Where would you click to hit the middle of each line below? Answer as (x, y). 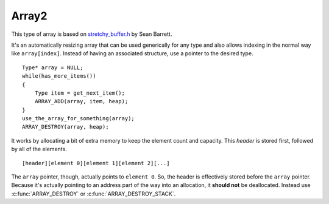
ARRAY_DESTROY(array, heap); (65, 127)
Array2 (29, 16)
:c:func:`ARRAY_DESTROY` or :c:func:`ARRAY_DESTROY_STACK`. (94, 194)
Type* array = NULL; (53, 67)
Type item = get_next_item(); (80, 93)
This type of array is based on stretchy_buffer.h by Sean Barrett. (92, 34)
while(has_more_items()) (59, 76)
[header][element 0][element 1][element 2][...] (96, 163)
